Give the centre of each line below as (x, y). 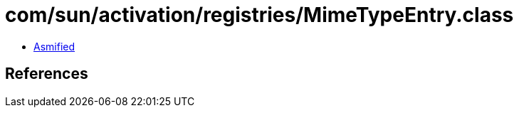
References (47, 74)
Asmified (54, 46)
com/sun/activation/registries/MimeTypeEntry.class (259, 15)
